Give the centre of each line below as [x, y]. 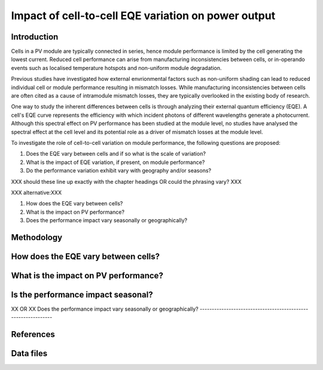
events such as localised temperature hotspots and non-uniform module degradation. [116, 68]
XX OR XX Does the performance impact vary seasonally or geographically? [105, 309]
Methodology [37, 237]
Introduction [35, 37]
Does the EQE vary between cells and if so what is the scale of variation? [116, 154]
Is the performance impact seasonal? [82, 294]
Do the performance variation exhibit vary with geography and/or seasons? [119, 171]
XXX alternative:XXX [36, 192]
